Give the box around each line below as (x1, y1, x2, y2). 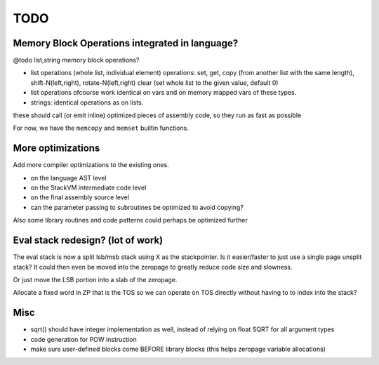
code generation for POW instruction (30, 335, 137, 343)
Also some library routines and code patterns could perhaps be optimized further (13, 216, 248, 225)
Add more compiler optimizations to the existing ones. (13, 161, 170, 169)
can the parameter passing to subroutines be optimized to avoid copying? (30, 203, 244, 211)
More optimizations (13, 142, 100, 154)
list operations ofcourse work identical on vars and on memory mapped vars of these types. (30, 88, 297, 97)
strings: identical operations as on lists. (30, 98, 144, 107)
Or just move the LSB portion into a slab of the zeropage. (13, 275, 178, 284)
